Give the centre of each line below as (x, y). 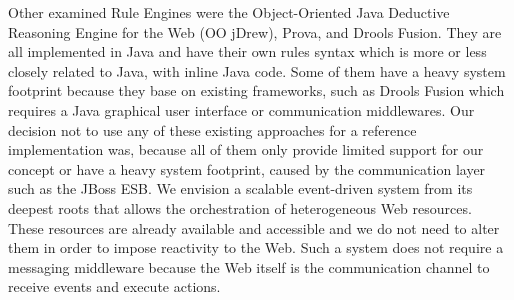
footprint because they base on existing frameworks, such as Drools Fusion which (256, 90)
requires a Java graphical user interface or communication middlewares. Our (241, 109)
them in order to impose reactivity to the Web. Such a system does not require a (256, 247)
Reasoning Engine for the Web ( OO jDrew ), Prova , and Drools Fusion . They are (255, 31)
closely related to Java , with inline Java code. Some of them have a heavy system (257, 70)
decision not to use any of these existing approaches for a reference (212, 129)
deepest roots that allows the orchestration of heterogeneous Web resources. (240, 207)
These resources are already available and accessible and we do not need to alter (254, 227)
